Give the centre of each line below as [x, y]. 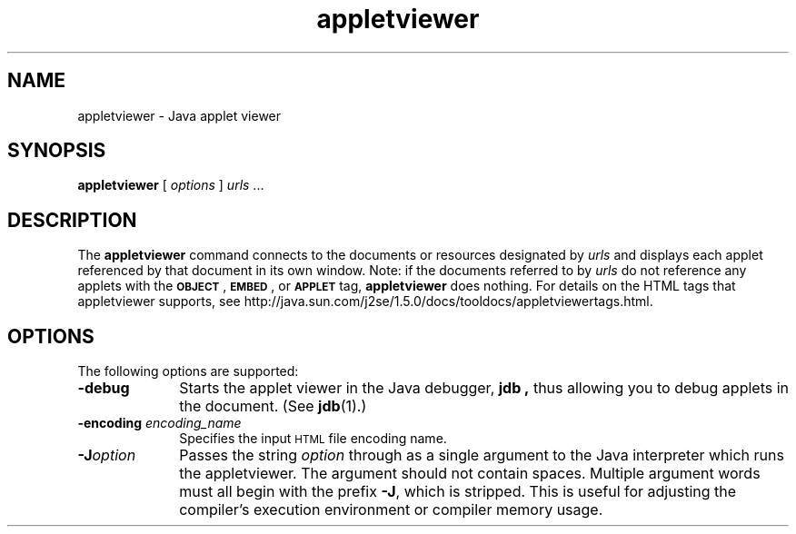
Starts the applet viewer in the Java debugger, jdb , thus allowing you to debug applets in [484, 388]
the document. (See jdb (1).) [273, 406]
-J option [107, 455]
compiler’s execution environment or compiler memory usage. [391, 510]
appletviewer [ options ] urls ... [171, 185]
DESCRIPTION [72, 220]
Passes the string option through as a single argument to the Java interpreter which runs [482, 455]
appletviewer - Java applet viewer [179, 115]
